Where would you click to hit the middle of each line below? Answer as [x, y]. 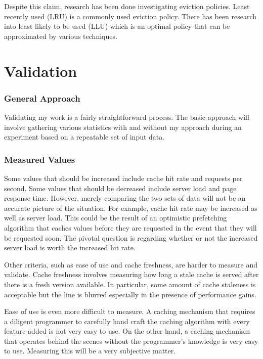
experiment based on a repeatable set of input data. [84, 137]
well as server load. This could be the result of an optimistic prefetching [116, 218]
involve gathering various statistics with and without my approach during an [123, 127]
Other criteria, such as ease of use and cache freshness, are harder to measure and [131, 264]
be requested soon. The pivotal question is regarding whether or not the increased [131, 237]
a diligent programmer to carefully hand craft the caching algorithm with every [127, 321]
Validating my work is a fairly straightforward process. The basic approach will [127, 117]
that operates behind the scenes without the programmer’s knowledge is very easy [131, 341]
